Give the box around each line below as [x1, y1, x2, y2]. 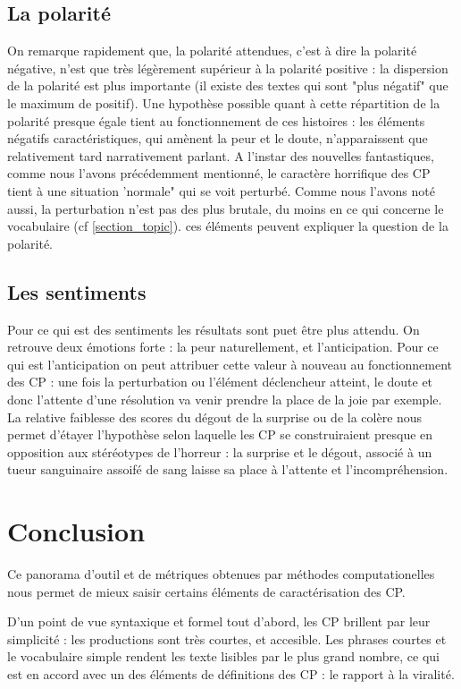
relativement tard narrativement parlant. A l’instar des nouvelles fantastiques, [7, 146, 434, 165]
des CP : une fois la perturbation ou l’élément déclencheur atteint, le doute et [7, 372, 433, 391]
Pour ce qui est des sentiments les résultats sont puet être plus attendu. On [7, 319, 420, 338]
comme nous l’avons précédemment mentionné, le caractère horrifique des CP [7, 164, 431, 183]
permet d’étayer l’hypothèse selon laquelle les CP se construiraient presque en [7, 425, 433, 444]
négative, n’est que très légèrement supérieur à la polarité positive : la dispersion [7, 58, 448, 77]
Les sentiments [7, 277, 147, 305]
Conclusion [7, 513, 146, 549]
